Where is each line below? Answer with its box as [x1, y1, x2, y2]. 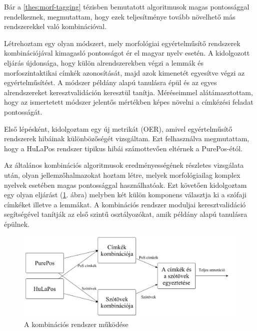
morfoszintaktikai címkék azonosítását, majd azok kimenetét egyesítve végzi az [4, 67, 245, 78]
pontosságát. [4, 106, 42, 117]
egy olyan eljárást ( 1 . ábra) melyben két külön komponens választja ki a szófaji [4, 189, 246, 200]
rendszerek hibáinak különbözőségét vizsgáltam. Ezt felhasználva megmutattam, [4, 133, 249, 144]
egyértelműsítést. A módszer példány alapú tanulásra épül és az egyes [4, 77, 217, 88]
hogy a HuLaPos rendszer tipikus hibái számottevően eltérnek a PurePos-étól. [4, 143, 242, 153]
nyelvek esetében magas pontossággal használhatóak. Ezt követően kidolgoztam [4, 179, 247, 190]
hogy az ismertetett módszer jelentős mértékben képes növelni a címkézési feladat [4, 97, 253, 107]
